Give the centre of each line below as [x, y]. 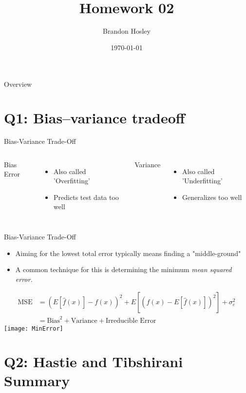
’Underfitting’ [202, 181]
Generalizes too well [212, 197]
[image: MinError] [34, 328]
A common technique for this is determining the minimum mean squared [123, 269]
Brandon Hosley [127, 31]
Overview [18, 84]
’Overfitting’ [72, 181]
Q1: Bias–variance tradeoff [95, 118]
